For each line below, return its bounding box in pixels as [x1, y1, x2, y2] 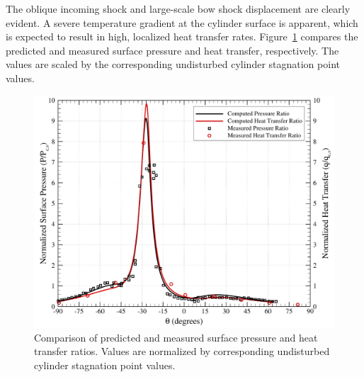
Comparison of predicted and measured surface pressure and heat [34, 330, 318, 344]
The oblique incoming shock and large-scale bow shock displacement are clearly [6, 1, 351, 16]
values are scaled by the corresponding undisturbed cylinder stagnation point [6, 57, 340, 72]
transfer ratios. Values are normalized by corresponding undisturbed [34, 344, 330, 359]
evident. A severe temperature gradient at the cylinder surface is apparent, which [6, 15, 358, 30]
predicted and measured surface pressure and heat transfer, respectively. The [6, 43, 339, 57]
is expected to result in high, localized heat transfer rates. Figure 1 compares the [6, 29, 358, 44]
